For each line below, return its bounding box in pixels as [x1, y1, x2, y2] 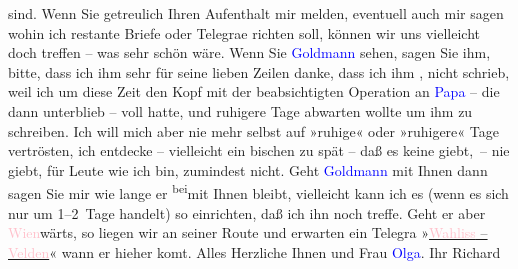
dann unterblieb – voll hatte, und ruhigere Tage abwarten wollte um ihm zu [8, 100, 473, 121]
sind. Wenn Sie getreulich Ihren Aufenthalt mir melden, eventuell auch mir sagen [8, 3, 504, 23]
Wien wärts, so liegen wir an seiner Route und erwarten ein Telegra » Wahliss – [8, 222, 488, 243]
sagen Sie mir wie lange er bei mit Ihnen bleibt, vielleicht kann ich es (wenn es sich [8, 180, 509, 203]
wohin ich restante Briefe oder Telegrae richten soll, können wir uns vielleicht [8, 22, 480, 43]
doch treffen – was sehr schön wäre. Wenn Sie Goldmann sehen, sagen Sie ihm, [8, 42, 491, 63]
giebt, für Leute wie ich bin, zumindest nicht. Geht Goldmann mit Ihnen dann [8, 159, 488, 180]
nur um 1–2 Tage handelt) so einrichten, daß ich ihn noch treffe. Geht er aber [8, 202, 486, 223]
